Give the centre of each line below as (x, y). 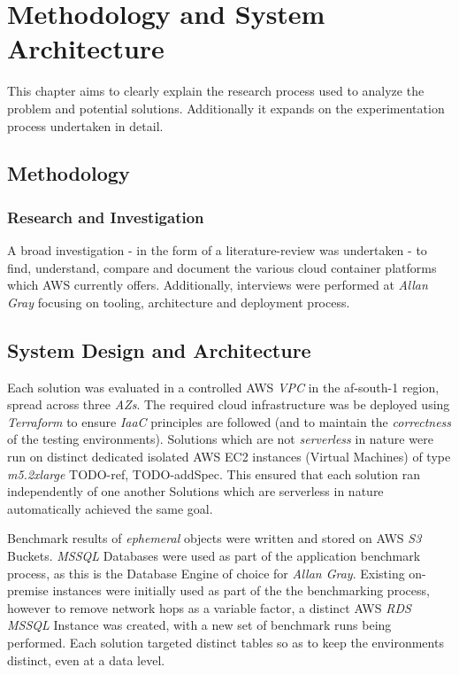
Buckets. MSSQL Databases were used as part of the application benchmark (214, 556)
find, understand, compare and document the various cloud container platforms (222, 267)
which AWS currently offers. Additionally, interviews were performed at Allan (218, 285)
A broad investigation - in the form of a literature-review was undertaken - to (217, 250)
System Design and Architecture (159, 349)
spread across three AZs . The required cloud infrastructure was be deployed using (229, 404)
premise (28, 590)
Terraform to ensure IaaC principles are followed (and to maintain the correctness (229, 421)
